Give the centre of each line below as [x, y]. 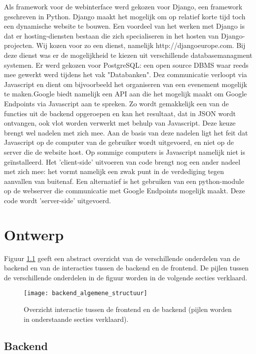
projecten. [19, 45]
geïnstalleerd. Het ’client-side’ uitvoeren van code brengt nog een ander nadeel [122, 161]
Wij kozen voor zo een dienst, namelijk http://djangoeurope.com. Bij [141, 45]
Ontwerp [34, 234]
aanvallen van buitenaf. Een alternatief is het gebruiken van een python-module [124, 181]
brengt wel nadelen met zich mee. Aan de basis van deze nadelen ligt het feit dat [126, 132]
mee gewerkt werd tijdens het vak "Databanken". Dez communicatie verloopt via [126, 74]
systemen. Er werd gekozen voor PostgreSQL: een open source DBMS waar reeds [126, 65]
